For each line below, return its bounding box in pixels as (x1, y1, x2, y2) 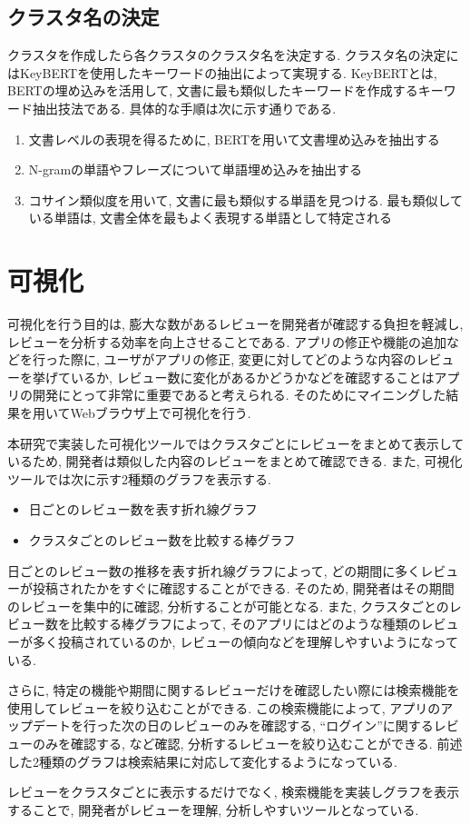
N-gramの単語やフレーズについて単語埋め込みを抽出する (28, 160, 362, 179)
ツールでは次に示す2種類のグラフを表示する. (7, 469, 271, 488)
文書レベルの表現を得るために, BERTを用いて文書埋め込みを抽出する (28, 129, 440, 148)
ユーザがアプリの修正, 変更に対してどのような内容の (103, 350, 416, 369)
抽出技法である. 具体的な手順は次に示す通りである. (32, 98, 337, 117)
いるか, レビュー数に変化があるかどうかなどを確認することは (70, 367, 435, 386)
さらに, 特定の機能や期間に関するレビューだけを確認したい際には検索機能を (7, 681, 460, 700)
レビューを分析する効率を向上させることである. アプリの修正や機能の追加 (7, 332, 446, 351)
